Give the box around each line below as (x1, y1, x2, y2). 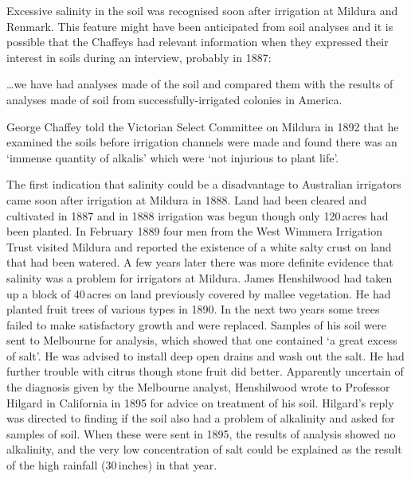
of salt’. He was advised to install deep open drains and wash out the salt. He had (6, 347, 405, 364)
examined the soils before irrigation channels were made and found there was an (6, 134, 397, 150)
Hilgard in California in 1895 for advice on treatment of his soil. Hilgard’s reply (6, 394, 394, 411)
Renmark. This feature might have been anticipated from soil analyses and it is (6, 18, 393, 34)
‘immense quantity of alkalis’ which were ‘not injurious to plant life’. (6, 149, 339, 166)
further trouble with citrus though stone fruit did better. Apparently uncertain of (6, 363, 404, 380)
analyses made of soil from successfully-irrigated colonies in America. (6, 91, 342, 107)
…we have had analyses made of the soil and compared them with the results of (6, 76, 393, 92)
